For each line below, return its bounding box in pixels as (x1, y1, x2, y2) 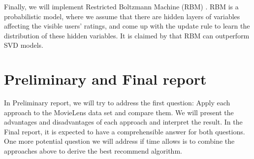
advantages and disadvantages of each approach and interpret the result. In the (4, 117, 243, 127)
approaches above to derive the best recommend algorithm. (4, 146, 182, 156)
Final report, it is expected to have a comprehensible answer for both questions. (4, 126, 245, 136)
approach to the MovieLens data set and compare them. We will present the (4, 107, 234, 117)
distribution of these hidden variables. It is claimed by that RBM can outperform (4, 30, 250, 40)
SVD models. (4, 40, 43, 50)
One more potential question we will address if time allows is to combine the (4, 136, 235, 146)
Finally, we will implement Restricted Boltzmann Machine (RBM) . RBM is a (4, 1, 239, 11)
